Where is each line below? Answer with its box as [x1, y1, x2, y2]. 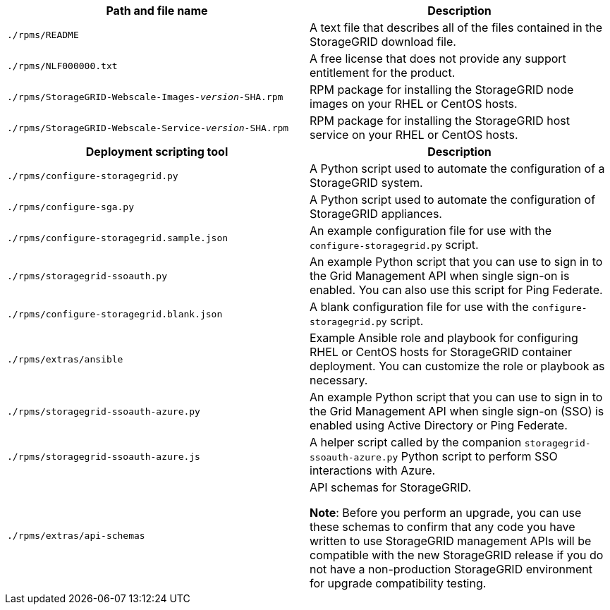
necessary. [310, 373, 368, 387]
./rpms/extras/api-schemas [7, 530, 145, 541]
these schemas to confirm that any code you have [310, 520, 575, 534]
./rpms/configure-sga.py [7, 201, 135, 212]
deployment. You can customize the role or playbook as [310, 359, 605, 373]
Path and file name [106, 4, 208, 18]
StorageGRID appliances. [310, 207, 442, 221]
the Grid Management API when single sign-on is [310, 269, 570, 283]
